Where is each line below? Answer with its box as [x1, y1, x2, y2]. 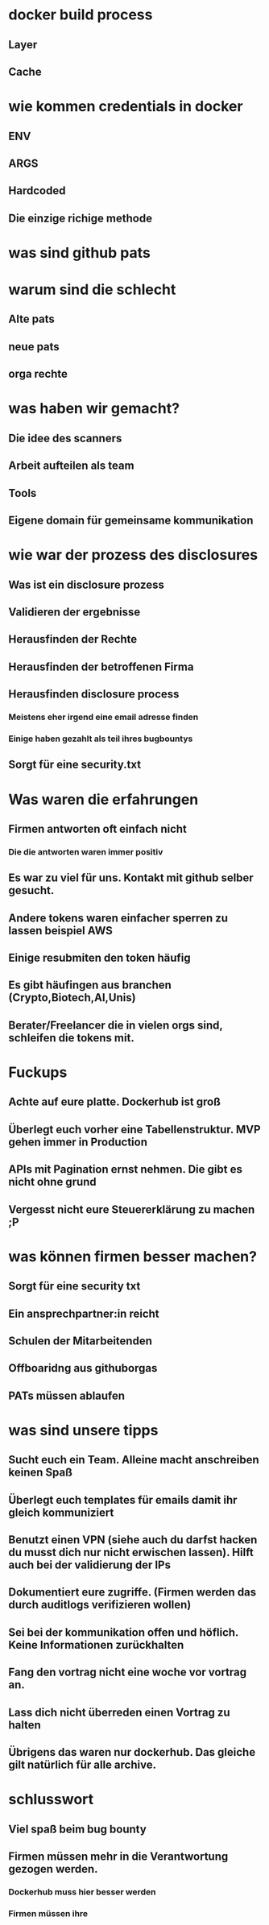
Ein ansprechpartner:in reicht [8, 1306, 159, 1320]
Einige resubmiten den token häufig [8, 951, 191, 965]
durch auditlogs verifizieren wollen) [8, 1598, 192, 1612]
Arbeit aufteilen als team [8, 459, 134, 473]
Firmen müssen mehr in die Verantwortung [8, 1850, 229, 1864]
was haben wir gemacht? [8, 399, 180, 418]
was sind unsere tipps [8, 1421, 159, 1439]
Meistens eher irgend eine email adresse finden [8, 711, 199, 722]
